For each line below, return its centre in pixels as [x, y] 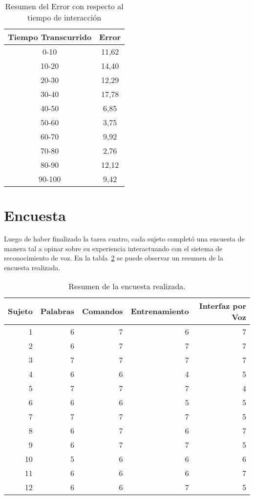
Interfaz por [222, 305]
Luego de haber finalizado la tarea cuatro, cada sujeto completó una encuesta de [124, 239]
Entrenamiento [160, 311]
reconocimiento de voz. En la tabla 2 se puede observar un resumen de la [114, 258]
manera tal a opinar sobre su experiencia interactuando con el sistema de [113, 248]
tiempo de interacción [64, 17]
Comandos [102, 311]
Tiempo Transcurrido [50, 37]
